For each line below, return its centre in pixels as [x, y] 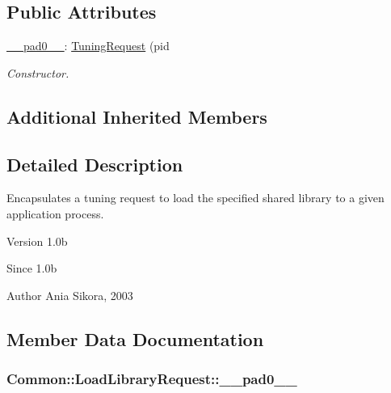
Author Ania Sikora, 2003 [70, 295]
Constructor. [38, 72]
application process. [55, 213]
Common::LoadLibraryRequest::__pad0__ [152, 379]
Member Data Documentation [135, 338]
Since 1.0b [32, 268]
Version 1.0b [37, 241]
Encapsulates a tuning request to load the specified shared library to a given [195, 198]
